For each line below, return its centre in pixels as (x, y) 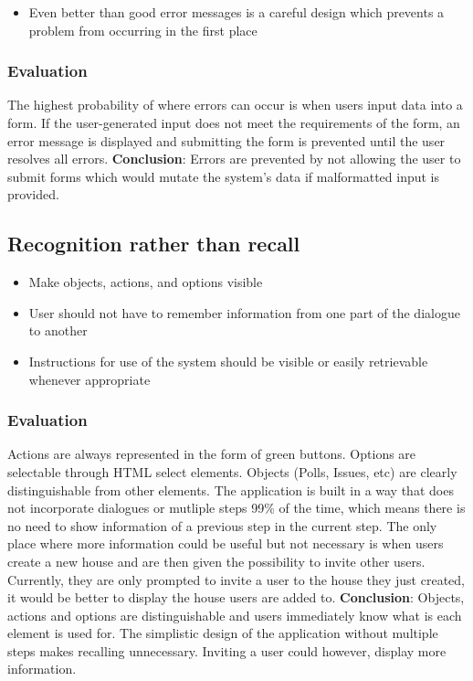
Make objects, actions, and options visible (146, 282)
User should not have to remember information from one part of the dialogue (244, 312)
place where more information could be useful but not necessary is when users (226, 543)
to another (58, 330)
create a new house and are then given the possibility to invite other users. (216, 561)
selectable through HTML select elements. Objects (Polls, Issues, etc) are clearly (232, 471)
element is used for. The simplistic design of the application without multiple (223, 633)
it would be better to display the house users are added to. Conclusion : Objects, (236, 597)
